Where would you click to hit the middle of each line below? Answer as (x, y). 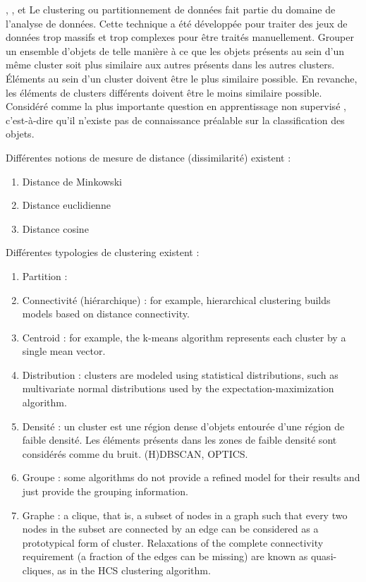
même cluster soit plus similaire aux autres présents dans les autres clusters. (170, 65)
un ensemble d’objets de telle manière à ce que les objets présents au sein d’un (175, 50)
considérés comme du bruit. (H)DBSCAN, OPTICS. (135, 453)
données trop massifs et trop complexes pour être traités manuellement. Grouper (180, 37)
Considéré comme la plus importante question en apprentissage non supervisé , (176, 106)
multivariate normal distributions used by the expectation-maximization (178, 388)
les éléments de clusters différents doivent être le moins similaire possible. (164, 92)
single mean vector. (64, 351)
